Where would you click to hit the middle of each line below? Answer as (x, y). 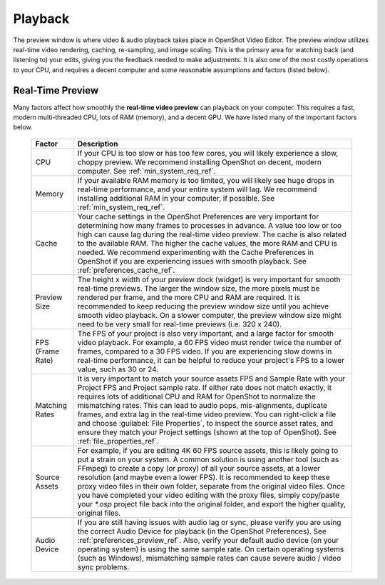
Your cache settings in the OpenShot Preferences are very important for (198, 216)
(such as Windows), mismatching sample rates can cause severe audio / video (209, 558)
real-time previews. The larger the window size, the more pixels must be (199, 288)
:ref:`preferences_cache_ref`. (126, 270)
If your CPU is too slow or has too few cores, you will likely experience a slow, (208, 153)
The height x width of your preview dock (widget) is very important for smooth (209, 279)
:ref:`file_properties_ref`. (118, 441)
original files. (99, 513)
